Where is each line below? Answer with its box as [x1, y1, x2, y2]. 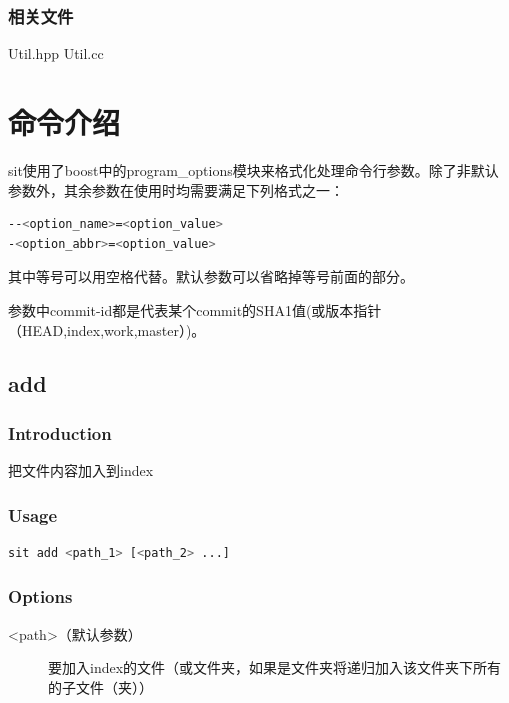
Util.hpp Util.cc [8, 43, 104, 64]
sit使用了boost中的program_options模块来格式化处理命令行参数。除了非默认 [8, 159, 499, 180]
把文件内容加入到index [8, 460, 154, 481]
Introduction [8, 420, 112, 445]
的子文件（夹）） [48, 676, 153, 697]
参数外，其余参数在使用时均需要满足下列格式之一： [8, 179, 344, 200]
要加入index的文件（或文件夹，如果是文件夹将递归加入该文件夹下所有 [48, 657, 502, 678]
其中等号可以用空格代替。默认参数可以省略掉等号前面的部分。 [8, 266, 414, 287]
